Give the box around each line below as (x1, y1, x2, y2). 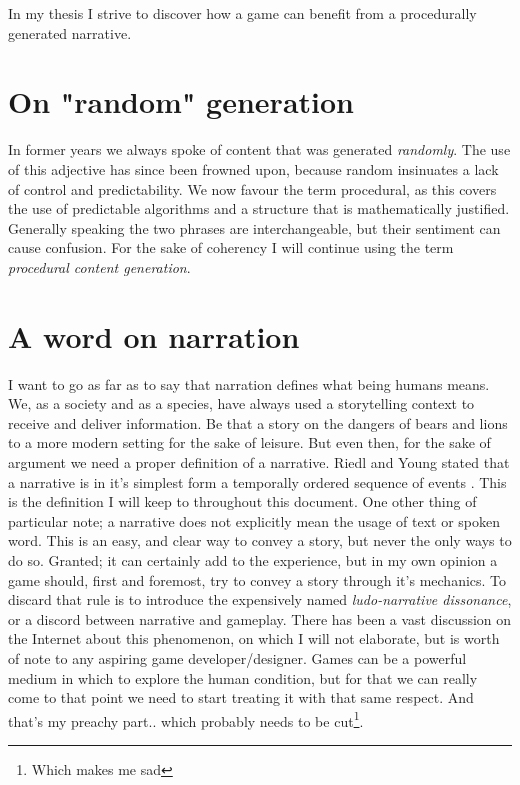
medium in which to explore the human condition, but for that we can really (8, 667, 478, 688)
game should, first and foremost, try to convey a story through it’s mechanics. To (8, 569, 507, 590)
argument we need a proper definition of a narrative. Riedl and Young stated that (8, 451, 510, 472)
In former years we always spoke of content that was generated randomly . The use (8, 139, 511, 160)
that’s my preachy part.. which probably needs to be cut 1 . (8, 707, 364, 731)
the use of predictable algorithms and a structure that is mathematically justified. (8, 198, 510, 219)
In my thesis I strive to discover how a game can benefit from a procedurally (8, 3, 477, 23)
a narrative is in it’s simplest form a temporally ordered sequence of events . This (8, 471, 507, 492)
